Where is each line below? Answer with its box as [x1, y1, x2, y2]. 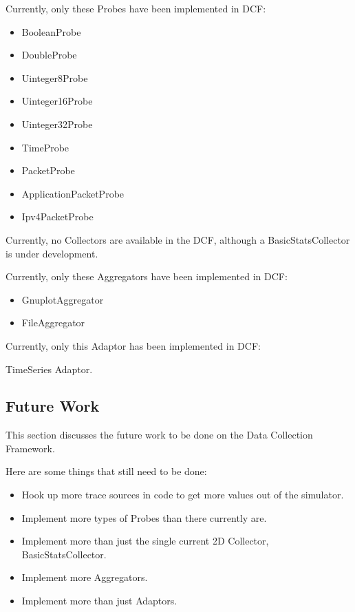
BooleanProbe [21, 24, 81, 39]
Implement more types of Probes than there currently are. [21, 510, 267, 525]
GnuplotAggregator [21, 292, 104, 306]
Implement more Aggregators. [21, 570, 148, 584]
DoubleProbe [21, 48, 77, 62]
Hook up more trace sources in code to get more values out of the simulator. [21, 487, 344, 502]
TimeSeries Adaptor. [6, 361, 93, 376]
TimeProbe [21, 140, 69, 154]
